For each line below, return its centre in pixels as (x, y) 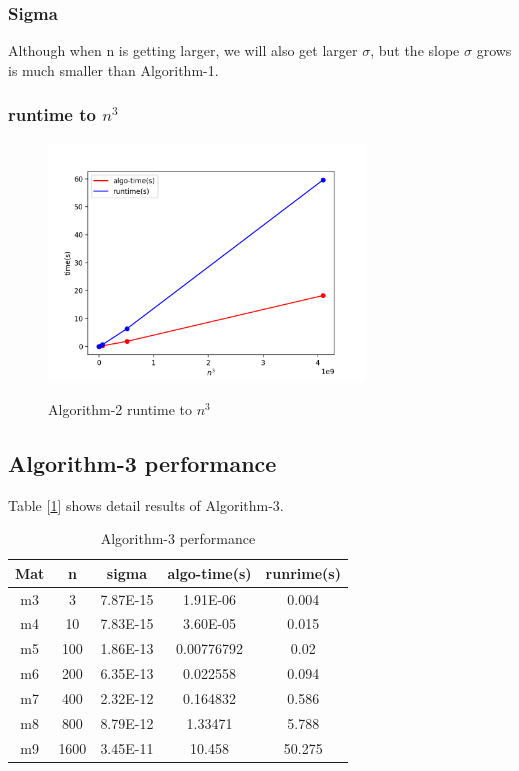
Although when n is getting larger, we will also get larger (183, 50)
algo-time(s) (209, 572)
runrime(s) (303, 572)
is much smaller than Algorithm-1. (113, 69)
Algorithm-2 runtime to (120, 408)
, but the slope (415, 50)
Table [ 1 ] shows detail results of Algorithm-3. (146, 504)
